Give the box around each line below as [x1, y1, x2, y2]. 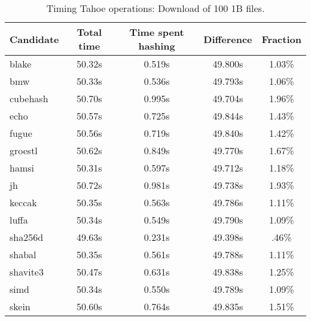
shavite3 [10, 265, 44, 279]
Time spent [129, 25, 184, 39]
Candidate [10, 32, 59, 46]
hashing [138, 39, 175, 53]
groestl [10, 143, 38, 157]
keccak [10, 195, 37, 209]
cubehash [10, 91, 48, 105]
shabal [10, 247, 36, 261]
